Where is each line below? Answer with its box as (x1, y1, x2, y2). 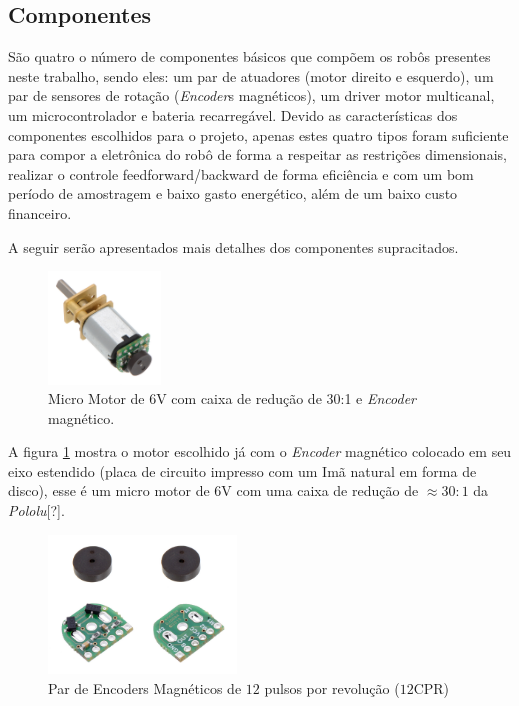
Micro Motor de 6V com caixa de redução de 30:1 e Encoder (48, 388, 416, 409)
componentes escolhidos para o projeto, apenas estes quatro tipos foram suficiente (8, 124, 509, 145)
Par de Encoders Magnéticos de (48, 677, 242, 698)
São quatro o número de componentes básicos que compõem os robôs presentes (8, 46, 491, 67)
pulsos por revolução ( (264, 677, 400, 698)
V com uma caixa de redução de (221, 480, 419, 501)
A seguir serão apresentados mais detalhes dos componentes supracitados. (8, 236, 459, 257)
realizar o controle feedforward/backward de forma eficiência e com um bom (8, 163, 474, 184)
